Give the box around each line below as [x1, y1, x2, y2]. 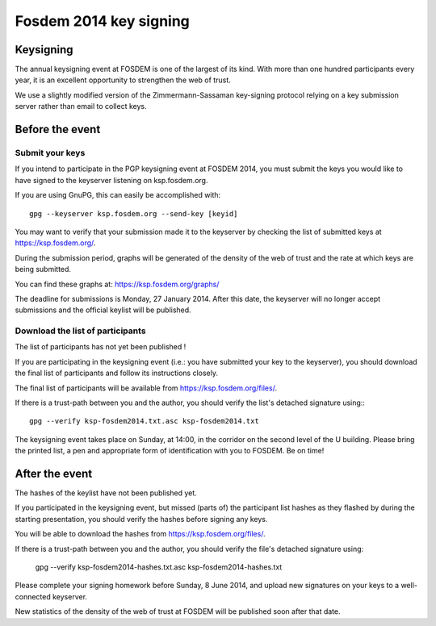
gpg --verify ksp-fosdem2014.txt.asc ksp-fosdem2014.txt [29, 416, 260, 426]
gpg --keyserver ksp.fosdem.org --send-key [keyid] [29, 209, 238, 218]
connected [15, 591, 52, 601]
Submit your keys [15, 148, 86, 159]
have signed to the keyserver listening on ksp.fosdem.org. [15, 175, 208, 185]
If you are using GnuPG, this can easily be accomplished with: [15, 190, 221, 200]
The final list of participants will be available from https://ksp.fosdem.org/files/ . [15, 383, 278, 393]
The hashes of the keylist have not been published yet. [15, 488, 197, 498]
